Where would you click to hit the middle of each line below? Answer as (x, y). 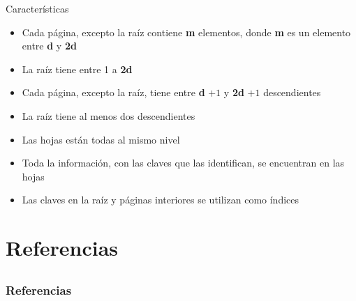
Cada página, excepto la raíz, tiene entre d (113, 92)
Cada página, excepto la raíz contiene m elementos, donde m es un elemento (186, 32)
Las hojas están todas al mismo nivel (101, 139)
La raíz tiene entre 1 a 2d (77, 69)
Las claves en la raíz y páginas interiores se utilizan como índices (161, 200)
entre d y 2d (49, 46)
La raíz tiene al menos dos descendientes (109, 115)
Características (37, 8)
